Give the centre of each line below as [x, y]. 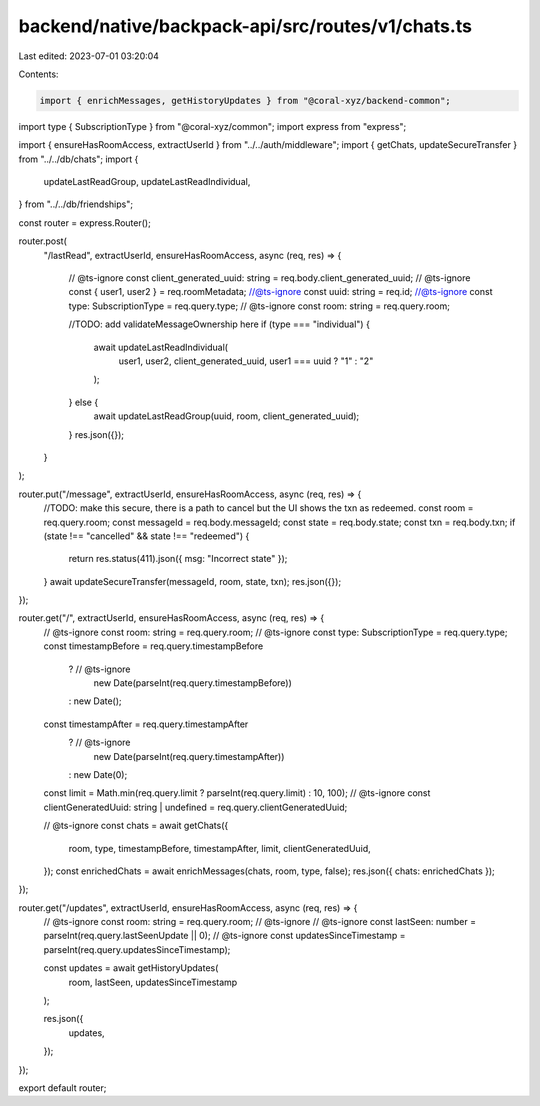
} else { [83, 402]
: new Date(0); [98, 774]
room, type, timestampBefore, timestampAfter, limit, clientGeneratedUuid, [220, 848]
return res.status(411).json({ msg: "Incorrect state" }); [178, 559]
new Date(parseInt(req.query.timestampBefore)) [192, 683]
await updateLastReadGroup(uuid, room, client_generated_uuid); [226, 416]
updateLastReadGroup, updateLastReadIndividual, [147, 182]
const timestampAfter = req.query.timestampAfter [146, 724]
